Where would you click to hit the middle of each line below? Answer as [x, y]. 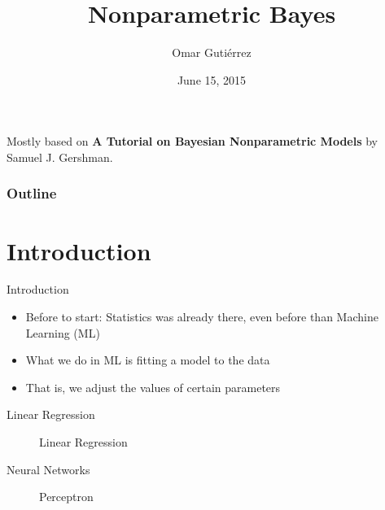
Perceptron [66, 497]
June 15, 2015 [212, 79]
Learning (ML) [63, 332]
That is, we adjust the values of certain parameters [153, 387]
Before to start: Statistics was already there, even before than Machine [202, 317]
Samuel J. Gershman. [60, 157]
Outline [32, 193]
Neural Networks [48, 469]
